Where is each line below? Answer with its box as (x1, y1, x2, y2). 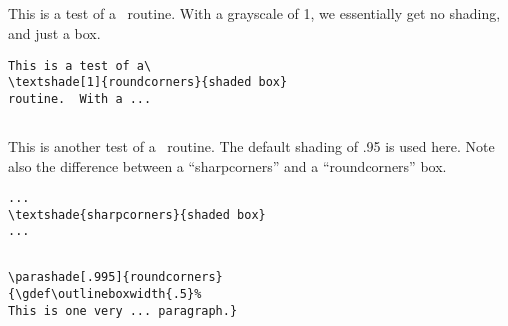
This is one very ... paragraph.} (8, 303, 238, 318)
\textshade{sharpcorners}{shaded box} (8, 207, 266, 222)
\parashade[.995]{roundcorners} (8, 270, 223, 285)
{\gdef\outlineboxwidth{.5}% (8, 287, 202, 302)
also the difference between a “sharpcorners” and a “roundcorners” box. (8, 155, 447, 176)
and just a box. (8, 22, 101, 43)
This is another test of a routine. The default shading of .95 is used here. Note (8, 135, 495, 156)
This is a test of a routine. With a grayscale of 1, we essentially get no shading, (8, 3, 501, 24)
